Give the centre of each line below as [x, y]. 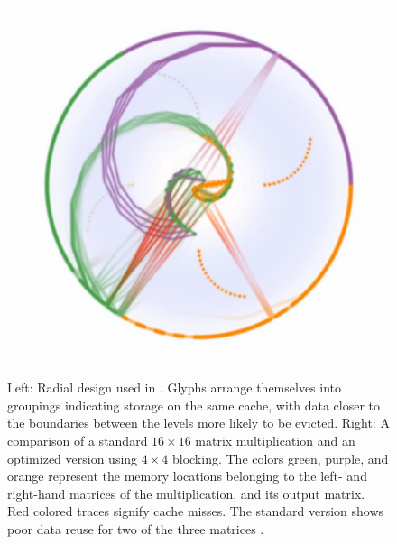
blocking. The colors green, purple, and [280, 458]
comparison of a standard [78, 440]
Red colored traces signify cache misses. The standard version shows [196, 511]
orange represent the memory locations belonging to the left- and [187, 476]
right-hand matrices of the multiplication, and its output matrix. [186, 493]
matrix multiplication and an [275, 440]
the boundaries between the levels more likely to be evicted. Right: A [198, 423]
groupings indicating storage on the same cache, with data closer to [194, 405]
